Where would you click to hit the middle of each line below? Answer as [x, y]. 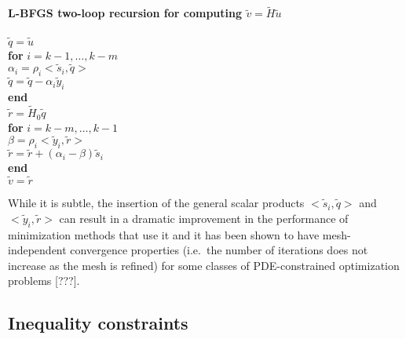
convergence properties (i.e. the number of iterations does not [219, 250]
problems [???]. [44, 281]
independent [37, 250]
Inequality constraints [98, 323]
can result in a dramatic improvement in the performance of [204, 218]
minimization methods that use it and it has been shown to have [164, 234]
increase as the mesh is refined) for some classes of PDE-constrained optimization [204, 265]
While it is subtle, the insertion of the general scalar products [156, 203]
